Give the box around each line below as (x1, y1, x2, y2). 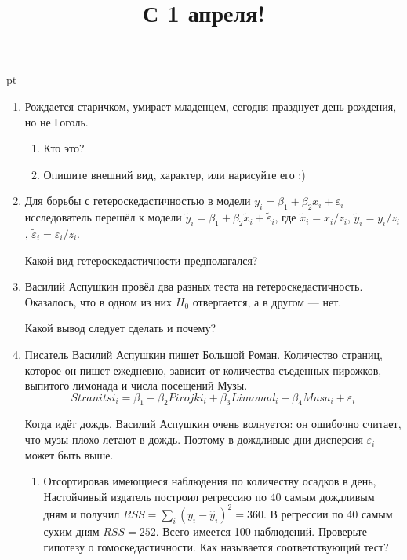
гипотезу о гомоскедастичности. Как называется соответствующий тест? (43, 538, 389, 555)
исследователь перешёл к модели (24, 209, 182, 225)
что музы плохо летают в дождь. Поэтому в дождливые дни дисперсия (24, 431, 363, 448)
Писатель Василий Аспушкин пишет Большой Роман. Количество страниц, (24, 346, 383, 362)
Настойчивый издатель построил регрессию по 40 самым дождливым (43, 488, 375, 504)
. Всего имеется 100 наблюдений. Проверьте (155, 522, 367, 539)
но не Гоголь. (24, 113, 89, 130)
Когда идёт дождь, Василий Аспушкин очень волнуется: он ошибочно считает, (24, 415, 402, 432)
